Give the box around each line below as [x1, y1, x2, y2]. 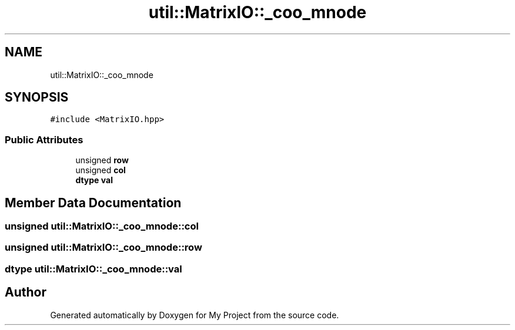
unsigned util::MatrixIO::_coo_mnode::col [5, 220, 199, 233]
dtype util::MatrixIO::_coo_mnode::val [5, 262, 182, 275]
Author [5, 285, 46, 300]
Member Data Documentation [5, 195, 182, 210]
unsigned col [75, 165, 126, 176]
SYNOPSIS [5, 90, 69, 105]
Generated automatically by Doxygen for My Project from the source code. [50, 309, 339, 320]
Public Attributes [5, 133, 83, 146]
